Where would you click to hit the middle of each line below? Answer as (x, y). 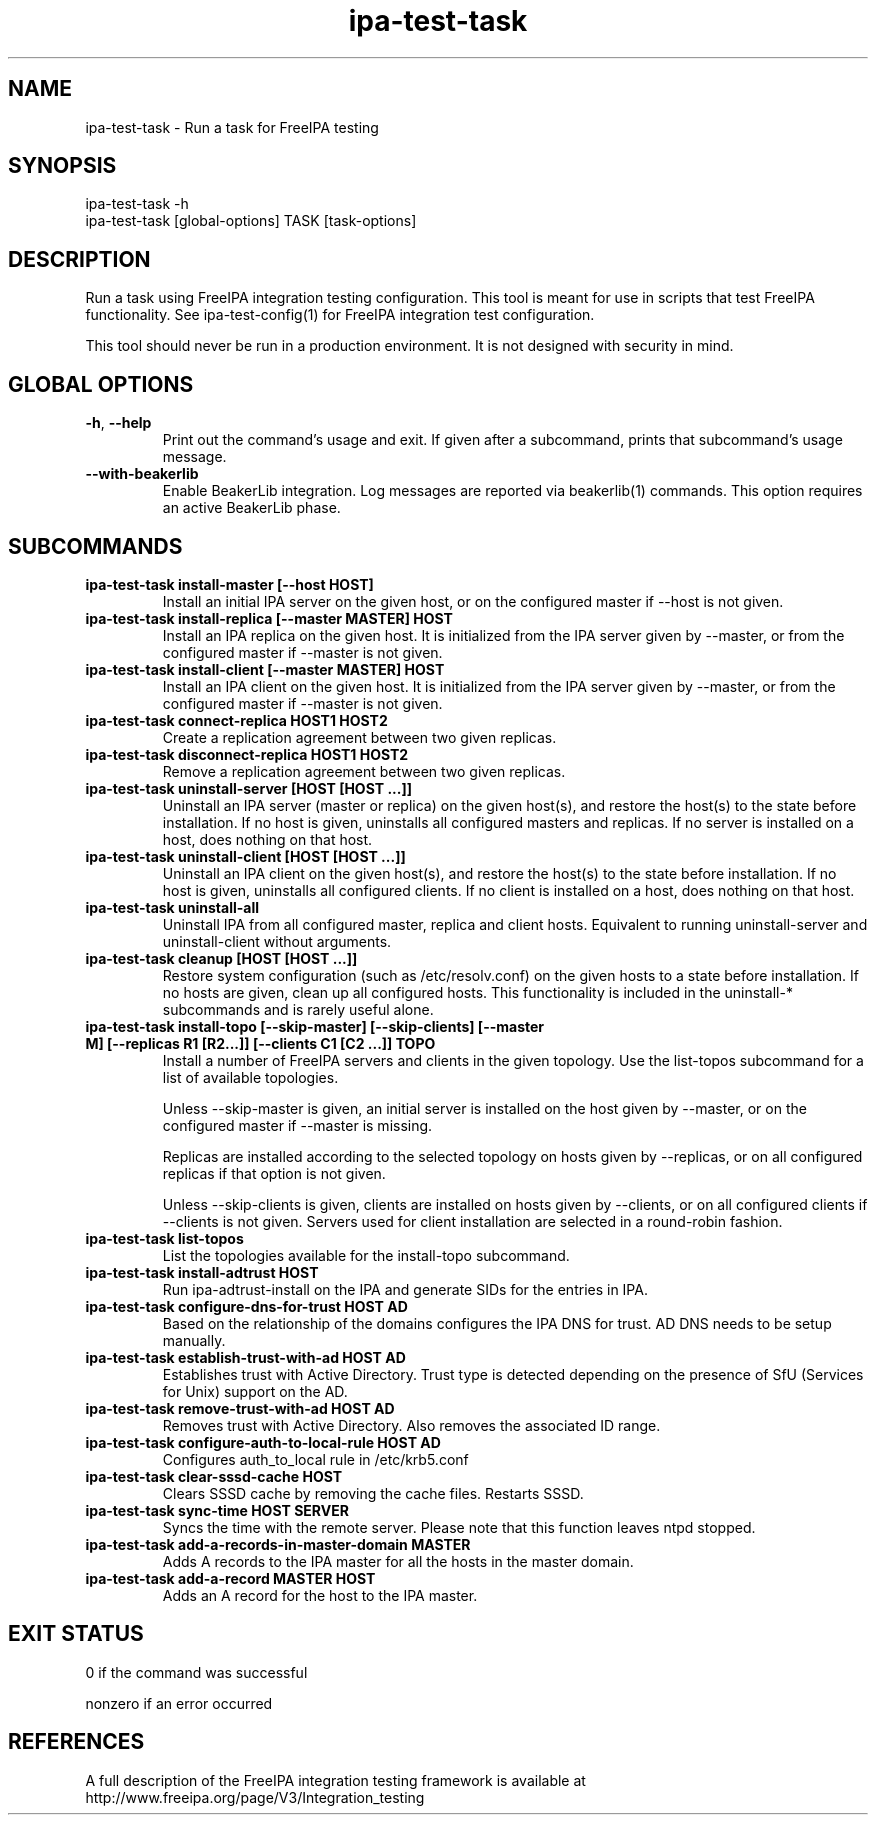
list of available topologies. (250, 1077)
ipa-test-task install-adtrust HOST (202, 1272)
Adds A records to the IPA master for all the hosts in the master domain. (398, 1561)
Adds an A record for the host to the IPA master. (320, 1595)
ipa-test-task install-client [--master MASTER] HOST (265, 669)
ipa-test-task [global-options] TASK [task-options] (251, 221)
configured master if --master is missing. (297, 1125)
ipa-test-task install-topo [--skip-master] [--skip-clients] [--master (315, 1026)
